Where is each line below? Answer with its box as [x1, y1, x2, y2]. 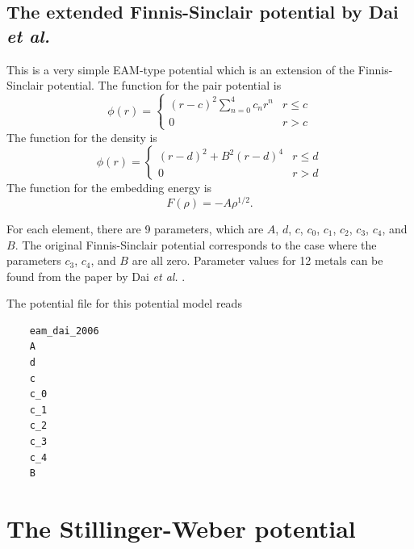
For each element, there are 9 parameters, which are [6, 220, 264, 237]
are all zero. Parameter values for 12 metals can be [132, 252, 383, 269]
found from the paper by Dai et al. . [6, 267, 186, 284]
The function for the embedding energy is [6, 179, 212, 196]
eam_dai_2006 [29, 325, 99, 337]
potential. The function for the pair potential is [47, 77, 282, 94]
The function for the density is [6, 128, 157, 145]
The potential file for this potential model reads [6, 295, 242, 312]
